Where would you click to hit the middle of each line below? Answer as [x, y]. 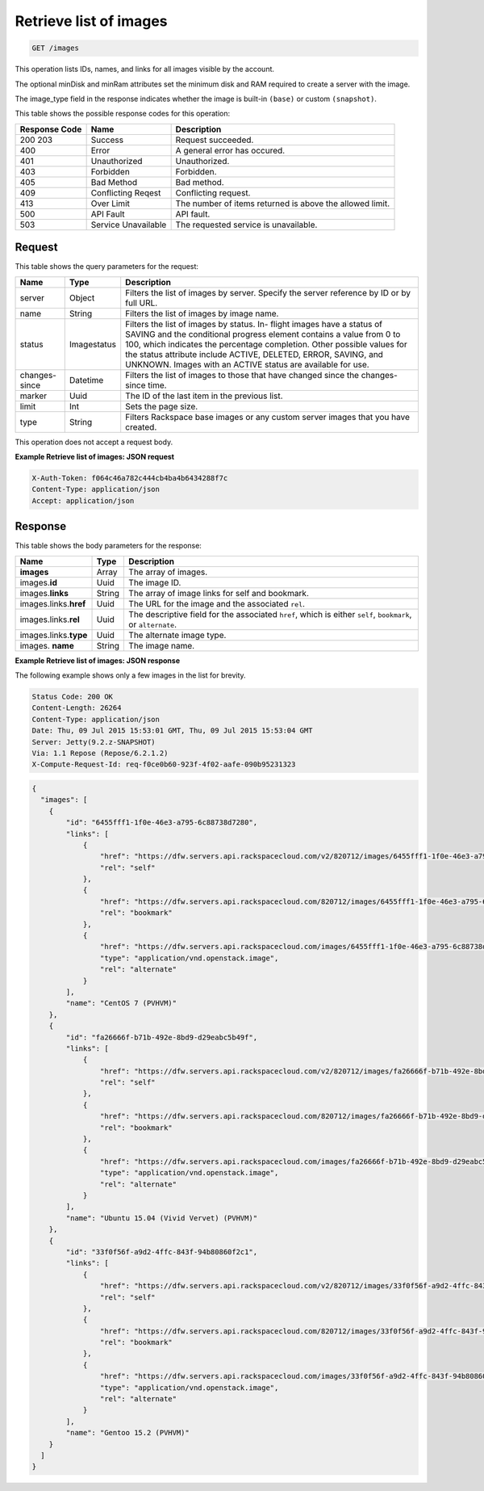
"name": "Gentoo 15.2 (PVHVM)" [127, 1433]
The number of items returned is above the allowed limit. [283, 204]
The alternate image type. [177, 635]
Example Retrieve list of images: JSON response [98, 660]
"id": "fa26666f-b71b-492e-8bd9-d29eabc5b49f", [162, 1037]
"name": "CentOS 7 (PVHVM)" [121, 1003]
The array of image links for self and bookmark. [219, 593]
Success [107, 140]
